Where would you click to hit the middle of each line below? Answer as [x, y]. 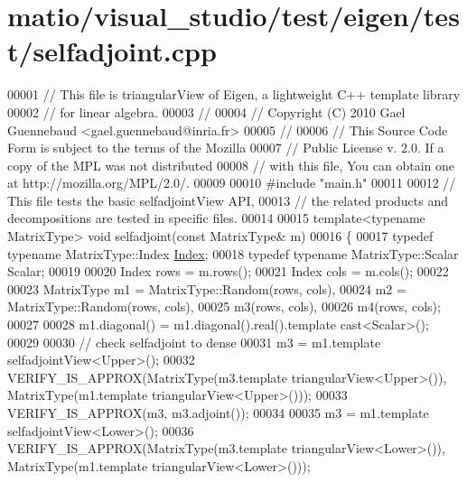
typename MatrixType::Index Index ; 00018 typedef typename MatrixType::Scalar [233, 253]
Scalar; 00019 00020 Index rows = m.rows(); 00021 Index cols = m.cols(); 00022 [228, 271]
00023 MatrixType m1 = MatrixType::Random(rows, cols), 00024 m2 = [207, 288]
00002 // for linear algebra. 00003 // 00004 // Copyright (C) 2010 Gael [206, 111]
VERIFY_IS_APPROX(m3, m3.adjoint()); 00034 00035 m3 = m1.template [218, 412]
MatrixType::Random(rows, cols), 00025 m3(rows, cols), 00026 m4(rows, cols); [224, 306]
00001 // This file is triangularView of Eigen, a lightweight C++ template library [234, 94]
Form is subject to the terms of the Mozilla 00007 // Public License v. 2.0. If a [226, 148]
